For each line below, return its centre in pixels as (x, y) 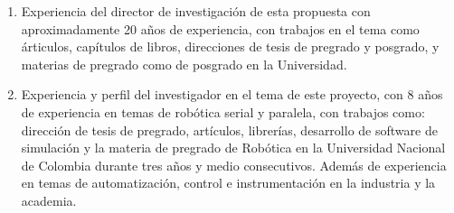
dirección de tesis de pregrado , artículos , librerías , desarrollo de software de (229, 130)
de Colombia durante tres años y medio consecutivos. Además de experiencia (234, 165)
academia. (49, 200)
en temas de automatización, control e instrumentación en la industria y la (228, 183)
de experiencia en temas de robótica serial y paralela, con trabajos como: (223, 111)
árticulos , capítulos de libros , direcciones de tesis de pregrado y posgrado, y (230, 46)
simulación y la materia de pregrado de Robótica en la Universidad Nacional (233, 148)
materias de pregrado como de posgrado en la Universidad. (184, 64)
